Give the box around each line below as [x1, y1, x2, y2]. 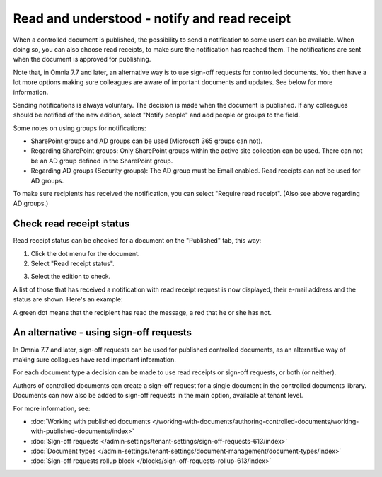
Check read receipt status [13, 218, 130, 230]
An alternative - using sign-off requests [13, 326, 192, 339]
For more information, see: [13, 404, 91, 413]
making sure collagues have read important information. [13, 355, 177, 364]
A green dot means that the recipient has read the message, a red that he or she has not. [13, 308, 272, 316]
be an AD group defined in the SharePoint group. [30, 156, 173, 165]
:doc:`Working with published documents [30, 417, 151, 425]
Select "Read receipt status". [30, 259, 115, 268]
